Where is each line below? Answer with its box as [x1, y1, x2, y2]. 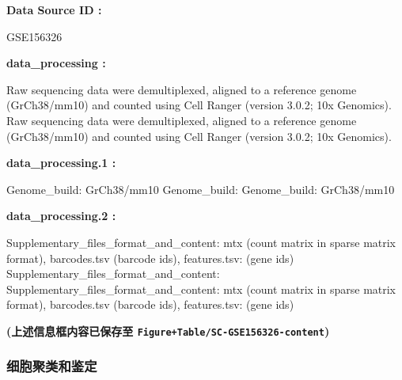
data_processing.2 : [6, 207, 116, 224]
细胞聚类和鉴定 [6, 356, 97, 376]
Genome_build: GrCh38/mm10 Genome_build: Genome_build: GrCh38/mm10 [6, 180, 395, 197]
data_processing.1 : [6, 154, 116, 171]
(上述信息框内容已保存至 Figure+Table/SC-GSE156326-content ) [6, 322, 330, 339]
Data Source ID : [6, 2, 102, 17]
